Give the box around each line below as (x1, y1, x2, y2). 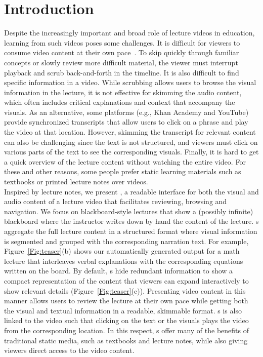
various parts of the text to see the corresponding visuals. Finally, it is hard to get (4, 146, 259, 157)
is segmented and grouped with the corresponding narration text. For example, (4, 235, 249, 246)
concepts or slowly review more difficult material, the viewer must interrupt (4, 57, 238, 67)
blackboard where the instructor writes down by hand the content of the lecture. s (4, 216, 259, 226)
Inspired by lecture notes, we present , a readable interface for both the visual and (4, 186, 259, 196)
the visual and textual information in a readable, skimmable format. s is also (4, 305, 242, 315)
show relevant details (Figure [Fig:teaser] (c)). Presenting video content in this (4, 285, 246, 296)
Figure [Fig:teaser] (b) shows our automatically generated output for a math (4, 246, 240, 256)
